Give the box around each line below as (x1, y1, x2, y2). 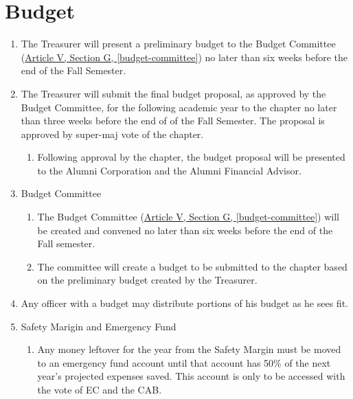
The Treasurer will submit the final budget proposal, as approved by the (21, 86, 326, 100)
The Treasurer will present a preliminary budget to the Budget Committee (21, 36, 336, 51)
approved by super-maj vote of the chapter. (21, 126, 204, 141)
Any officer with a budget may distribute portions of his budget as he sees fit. (21, 296, 348, 310)
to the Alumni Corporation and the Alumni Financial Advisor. (37, 163, 301, 177)
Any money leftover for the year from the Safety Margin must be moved (37, 342, 341, 356)
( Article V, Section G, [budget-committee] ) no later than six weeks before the (21, 49, 348, 64)
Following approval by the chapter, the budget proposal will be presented (37, 150, 345, 164)
